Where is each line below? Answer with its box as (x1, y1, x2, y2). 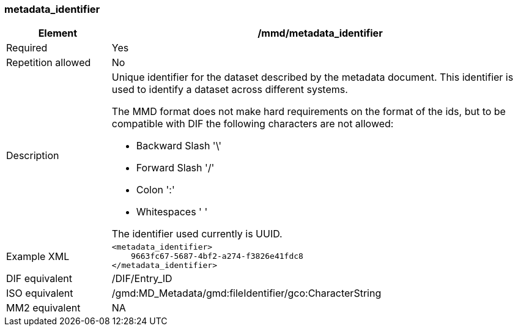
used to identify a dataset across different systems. (111, 83, 348, 96)
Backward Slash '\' (136, 139, 221, 152)
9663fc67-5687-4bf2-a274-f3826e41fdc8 (131, 251, 303, 261)
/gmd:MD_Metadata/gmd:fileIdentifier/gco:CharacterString (111, 287, 382, 300)
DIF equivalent (6, 272, 73, 285)
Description (6, 149, 59, 162)
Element (38, 27, 78, 40)
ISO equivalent (6, 287, 73, 300)
